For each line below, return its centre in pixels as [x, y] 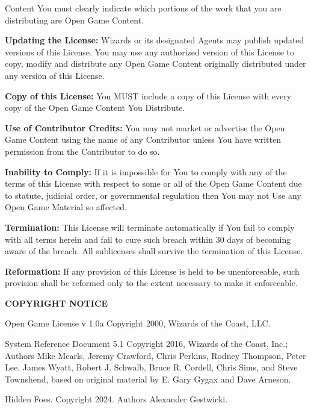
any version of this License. [55, 75]
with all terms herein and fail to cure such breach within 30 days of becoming [148, 239]
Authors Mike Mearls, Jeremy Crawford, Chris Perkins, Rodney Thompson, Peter [155, 355]
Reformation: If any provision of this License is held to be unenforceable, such [152, 271]
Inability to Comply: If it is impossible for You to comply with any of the [146, 171]
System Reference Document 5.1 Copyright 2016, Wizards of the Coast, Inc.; [146, 344]
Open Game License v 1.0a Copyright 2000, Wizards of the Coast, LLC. [138, 323]
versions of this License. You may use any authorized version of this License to [149, 52]
